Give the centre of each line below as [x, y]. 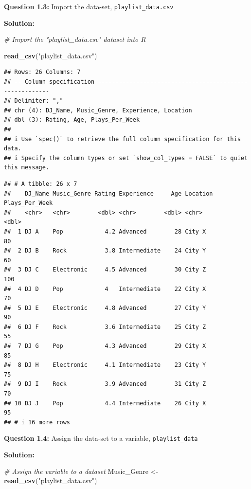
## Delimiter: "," [34, 101]
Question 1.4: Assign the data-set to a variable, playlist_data [101, 438]
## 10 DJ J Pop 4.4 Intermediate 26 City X [105, 403]
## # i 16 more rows [37, 422]
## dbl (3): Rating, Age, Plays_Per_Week [72, 120]
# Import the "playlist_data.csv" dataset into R [75, 39]
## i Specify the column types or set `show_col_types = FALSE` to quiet [126, 158]
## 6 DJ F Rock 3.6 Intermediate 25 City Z [105, 327]
